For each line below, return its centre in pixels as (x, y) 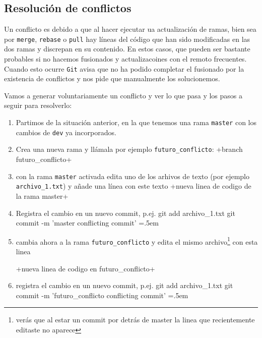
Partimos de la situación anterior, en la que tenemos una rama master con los (136, 122)
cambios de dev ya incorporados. (66, 132)
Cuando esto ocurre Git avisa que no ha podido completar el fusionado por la (124, 68)
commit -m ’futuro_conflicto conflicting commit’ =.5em (102, 295)
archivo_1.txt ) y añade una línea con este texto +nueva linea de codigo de (134, 186)
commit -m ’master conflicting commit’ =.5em (87, 223)
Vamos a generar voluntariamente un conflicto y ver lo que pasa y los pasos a (123, 95)
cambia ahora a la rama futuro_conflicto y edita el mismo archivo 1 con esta (137, 241)
